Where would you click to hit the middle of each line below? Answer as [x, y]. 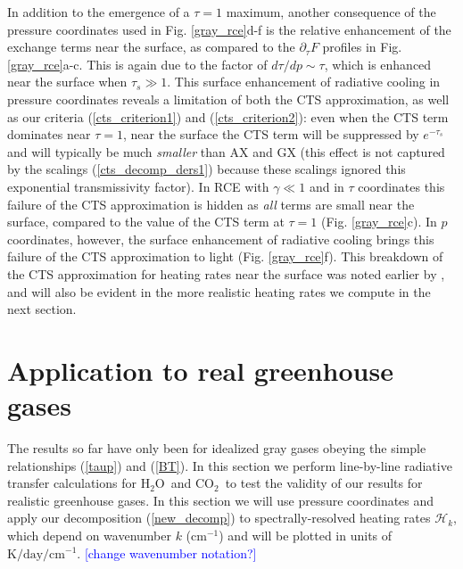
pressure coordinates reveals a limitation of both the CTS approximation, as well [228, 99]
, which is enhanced [378, 64]
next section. [42, 309]
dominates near [49, 134]
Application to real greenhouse [200, 370]
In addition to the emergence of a [99, 12]
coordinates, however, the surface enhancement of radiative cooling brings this [221, 239]
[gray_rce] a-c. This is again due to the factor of [137, 64]
